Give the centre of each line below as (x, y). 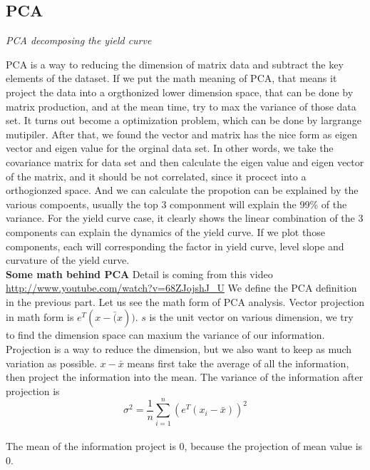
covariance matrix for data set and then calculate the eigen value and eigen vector (185, 162)
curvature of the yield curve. (68, 260)
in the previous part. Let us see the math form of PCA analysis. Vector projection (185, 301)
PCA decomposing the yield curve (79, 40)
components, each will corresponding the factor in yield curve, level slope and (175, 246)
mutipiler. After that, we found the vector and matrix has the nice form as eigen (182, 134)
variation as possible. (51, 363)
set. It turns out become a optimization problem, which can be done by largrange (184, 120)
